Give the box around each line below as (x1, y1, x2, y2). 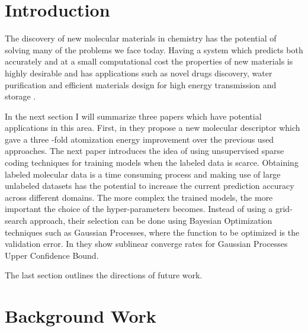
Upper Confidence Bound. (5, 249, 99, 261)
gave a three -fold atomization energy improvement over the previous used (5, 133, 274, 145)
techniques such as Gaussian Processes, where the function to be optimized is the (5, 226, 300, 238)
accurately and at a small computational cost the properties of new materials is (5, 55, 293, 68)
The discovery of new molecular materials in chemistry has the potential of (5, 32, 277, 44)
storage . (5, 90, 36, 102)
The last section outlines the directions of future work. (5, 269, 203, 281)
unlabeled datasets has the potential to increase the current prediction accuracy (5, 179, 294, 192)
